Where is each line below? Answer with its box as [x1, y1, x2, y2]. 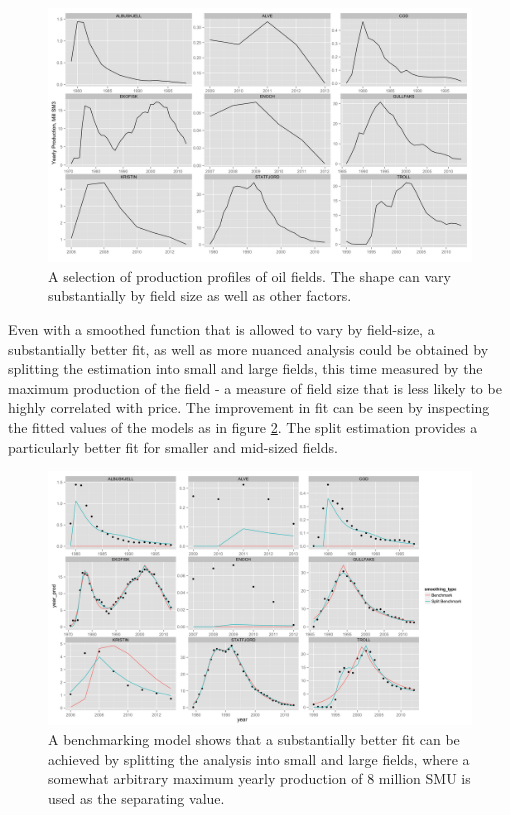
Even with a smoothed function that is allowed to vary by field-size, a [8, 319, 435, 340]
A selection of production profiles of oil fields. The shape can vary [48, 265, 451, 286]
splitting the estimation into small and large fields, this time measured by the [8, 358, 483, 379]
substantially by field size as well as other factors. [48, 285, 352, 306]
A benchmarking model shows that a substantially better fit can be [48, 729, 460, 749]
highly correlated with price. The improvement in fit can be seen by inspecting [8, 397, 490, 418]
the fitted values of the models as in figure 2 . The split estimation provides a [8, 416, 478, 437]
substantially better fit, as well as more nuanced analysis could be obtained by [8, 338, 489, 359]
